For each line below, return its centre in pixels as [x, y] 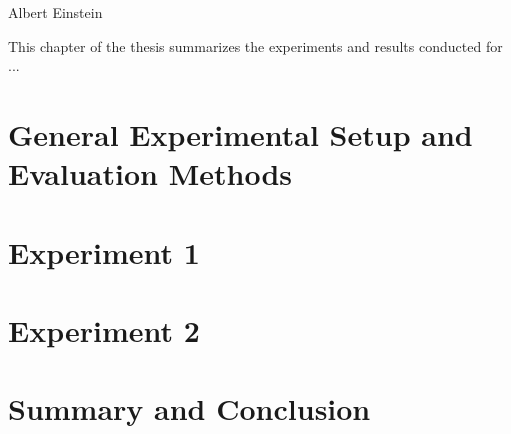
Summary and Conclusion [189, 408]
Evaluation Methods [150, 173]
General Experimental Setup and [240, 133]
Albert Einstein [55, 12]
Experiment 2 [104, 329]
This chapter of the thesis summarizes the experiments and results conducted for [255, 45]
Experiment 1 [104, 251]
